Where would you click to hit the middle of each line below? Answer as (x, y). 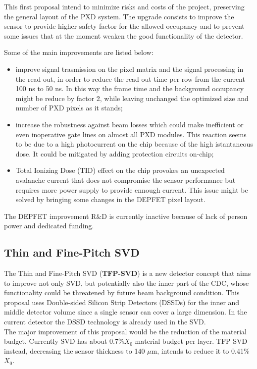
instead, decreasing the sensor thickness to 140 (75, 350)
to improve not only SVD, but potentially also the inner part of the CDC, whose (127, 283)
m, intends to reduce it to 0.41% (200, 350)
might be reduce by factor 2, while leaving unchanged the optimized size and (132, 98)
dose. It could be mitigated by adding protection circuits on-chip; (115, 153)
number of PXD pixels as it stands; (69, 108)
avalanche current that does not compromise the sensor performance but (126, 180)
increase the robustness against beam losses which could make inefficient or (129, 124)
